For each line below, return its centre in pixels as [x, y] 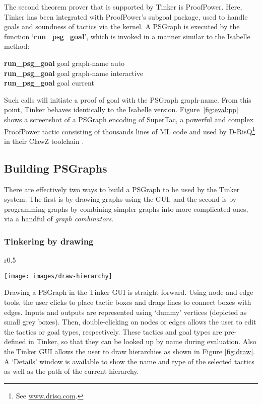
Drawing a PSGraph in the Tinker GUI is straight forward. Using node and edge [129, 292]
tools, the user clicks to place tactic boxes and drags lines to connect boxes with [128, 302]
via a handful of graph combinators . [59, 219]
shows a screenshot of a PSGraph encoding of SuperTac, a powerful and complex [129, 119]
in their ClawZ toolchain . [44, 141]
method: [17, 46]
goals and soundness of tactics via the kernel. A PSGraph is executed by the [122, 26]
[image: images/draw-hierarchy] [58, 276]
